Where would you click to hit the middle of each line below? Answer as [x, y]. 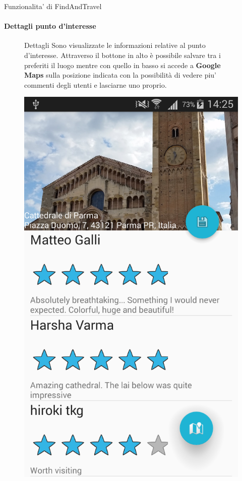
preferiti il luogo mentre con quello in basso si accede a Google [123, 65]
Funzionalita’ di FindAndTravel [53, 6]
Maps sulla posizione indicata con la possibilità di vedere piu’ [120, 75]
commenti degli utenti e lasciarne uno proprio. [96, 84]
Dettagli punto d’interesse [50, 26]
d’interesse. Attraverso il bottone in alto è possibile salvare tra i [123, 55]
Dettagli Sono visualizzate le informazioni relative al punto [115, 45]
